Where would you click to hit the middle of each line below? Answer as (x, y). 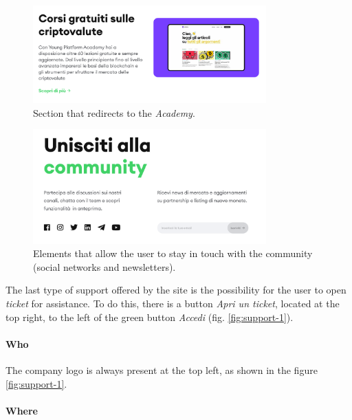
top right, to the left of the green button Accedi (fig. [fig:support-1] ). (150, 317)
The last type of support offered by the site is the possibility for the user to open (176, 290)
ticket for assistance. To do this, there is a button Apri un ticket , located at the (173, 303)
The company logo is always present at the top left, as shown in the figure (162, 369)
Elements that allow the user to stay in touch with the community (173, 253)
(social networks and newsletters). (104, 266)
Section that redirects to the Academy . (114, 112)
